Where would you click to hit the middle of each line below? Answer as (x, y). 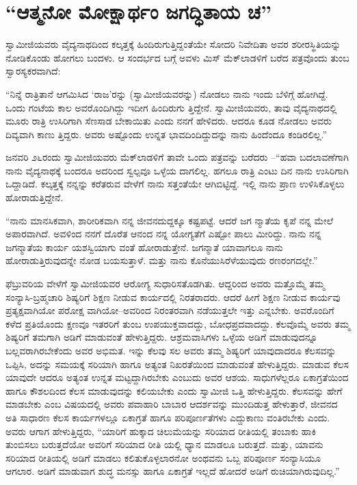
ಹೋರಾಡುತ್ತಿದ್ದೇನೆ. (35, 197)
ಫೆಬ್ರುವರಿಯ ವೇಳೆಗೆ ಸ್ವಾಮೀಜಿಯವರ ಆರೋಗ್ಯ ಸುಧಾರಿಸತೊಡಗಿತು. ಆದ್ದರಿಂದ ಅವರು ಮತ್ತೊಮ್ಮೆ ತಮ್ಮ (165, 284)
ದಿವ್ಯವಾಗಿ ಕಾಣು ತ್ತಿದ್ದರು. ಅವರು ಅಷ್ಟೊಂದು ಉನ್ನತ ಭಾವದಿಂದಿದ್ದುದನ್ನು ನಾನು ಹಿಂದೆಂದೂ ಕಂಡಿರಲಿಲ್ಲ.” (167, 134)
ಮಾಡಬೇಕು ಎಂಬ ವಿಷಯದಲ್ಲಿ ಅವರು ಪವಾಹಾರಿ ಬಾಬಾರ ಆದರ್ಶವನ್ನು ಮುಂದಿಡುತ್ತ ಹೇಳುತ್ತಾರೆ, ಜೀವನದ (172, 404)
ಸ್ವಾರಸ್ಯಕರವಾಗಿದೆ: (33, 71)
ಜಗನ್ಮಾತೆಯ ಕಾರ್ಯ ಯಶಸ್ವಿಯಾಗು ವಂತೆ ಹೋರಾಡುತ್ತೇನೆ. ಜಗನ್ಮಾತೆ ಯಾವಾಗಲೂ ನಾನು (144, 247)
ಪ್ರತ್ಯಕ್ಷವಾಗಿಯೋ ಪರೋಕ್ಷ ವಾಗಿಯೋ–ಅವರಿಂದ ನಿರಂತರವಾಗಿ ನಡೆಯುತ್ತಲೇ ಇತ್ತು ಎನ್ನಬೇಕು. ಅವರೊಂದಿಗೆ (170, 310)
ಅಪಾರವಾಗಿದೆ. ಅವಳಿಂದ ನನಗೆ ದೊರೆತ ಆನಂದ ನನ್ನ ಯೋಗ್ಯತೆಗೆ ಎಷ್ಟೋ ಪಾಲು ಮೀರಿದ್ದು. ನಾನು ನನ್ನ (163, 234)
